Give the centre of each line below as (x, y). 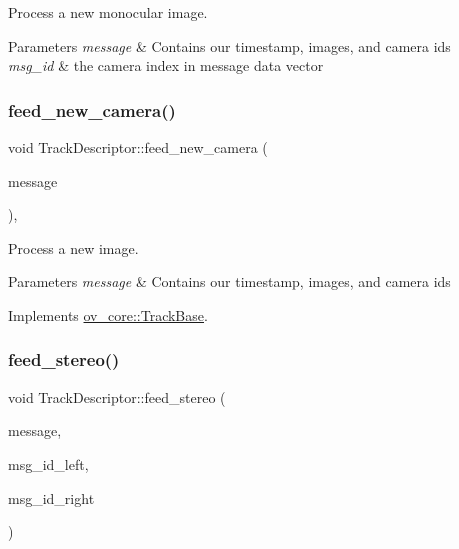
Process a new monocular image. (108, 12)
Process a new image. (73, 247)
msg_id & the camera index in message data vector (166, 65)
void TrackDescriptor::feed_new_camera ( (138, 147)
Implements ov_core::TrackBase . (108, 314)
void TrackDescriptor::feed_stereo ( (117, 396)
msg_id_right (51, 497)
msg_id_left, (48, 463)
